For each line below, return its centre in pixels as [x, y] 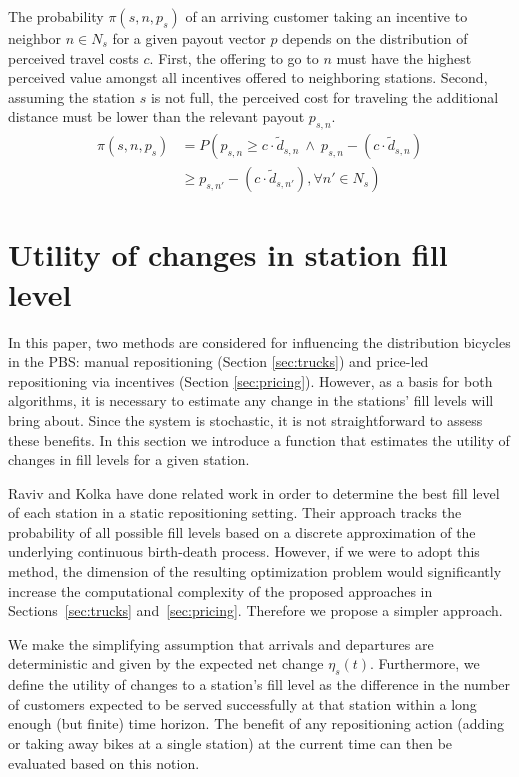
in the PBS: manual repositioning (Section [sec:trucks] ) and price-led [218, 361]
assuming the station [72, 96]
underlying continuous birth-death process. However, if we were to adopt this [244, 551]
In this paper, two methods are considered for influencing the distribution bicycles [259, 341]
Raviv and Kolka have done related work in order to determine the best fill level [254, 492]
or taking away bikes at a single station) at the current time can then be [230, 743]
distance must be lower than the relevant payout [156, 116]
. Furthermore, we [425, 663]
